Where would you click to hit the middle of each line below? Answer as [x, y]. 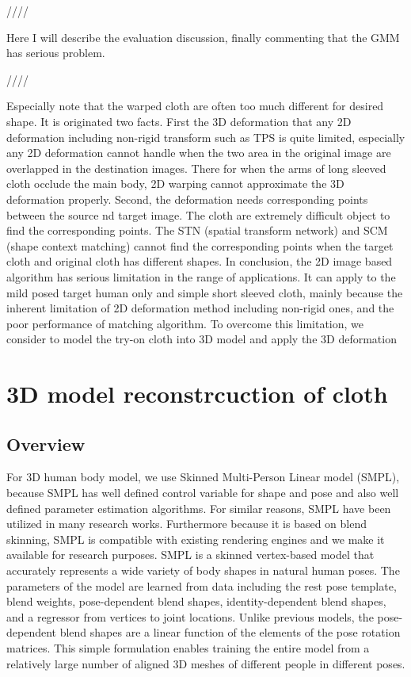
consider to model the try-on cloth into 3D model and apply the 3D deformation [202, 339]
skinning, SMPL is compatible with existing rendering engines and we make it [196, 539]
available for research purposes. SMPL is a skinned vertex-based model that [190, 555]
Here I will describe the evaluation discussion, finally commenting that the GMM [203, 37]
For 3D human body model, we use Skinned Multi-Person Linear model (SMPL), [203, 477]
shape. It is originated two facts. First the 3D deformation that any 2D [179, 121]
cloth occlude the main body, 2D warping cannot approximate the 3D [175, 184]
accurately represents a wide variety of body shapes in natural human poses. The [203, 570]
